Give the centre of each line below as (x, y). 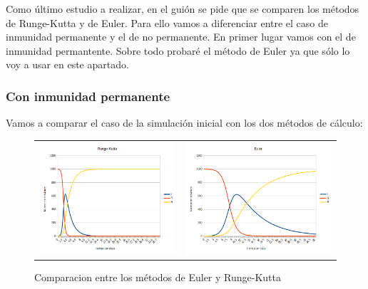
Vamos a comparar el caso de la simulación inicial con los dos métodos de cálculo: (184, 123)
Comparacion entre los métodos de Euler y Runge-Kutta (158, 277)
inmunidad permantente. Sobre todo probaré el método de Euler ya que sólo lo (178, 50)
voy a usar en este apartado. (67, 64)
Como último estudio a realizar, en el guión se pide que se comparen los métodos (183, 9)
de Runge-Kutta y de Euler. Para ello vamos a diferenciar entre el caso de (167, 22)
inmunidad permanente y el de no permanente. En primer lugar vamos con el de (181, 37)
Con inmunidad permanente (88, 96)
